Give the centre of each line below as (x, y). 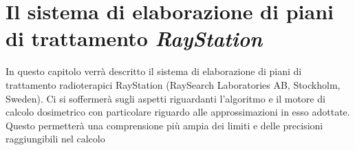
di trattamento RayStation (134, 39)
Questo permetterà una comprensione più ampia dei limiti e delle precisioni (164, 125)
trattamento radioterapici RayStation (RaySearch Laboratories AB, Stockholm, (173, 84)
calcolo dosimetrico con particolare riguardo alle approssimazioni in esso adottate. (178, 112)
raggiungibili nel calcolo (55, 139)
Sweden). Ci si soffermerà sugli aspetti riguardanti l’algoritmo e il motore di (165, 98)
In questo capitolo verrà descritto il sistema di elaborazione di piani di (154, 71)
